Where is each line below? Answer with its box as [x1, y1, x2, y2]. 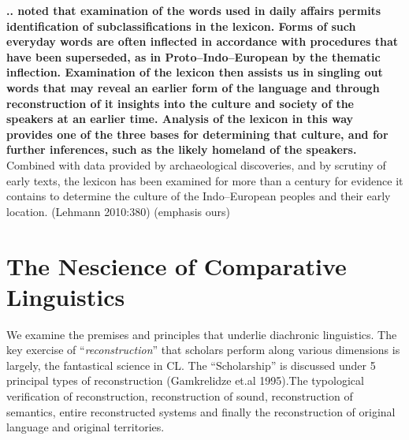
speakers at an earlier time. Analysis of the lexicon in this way [6, 110, 354, 127]
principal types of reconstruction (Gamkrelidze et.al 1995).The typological [6, 372, 364, 389]
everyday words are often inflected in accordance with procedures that [6, 33, 398, 50]
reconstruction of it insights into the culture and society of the [6, 95, 354, 111]
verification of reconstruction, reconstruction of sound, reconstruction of [6, 388, 353, 404]
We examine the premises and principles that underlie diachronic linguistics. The [6, 326, 397, 342]
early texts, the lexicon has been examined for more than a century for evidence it [6, 172, 403, 188]
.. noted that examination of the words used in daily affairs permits [6, 2, 381, 18]
